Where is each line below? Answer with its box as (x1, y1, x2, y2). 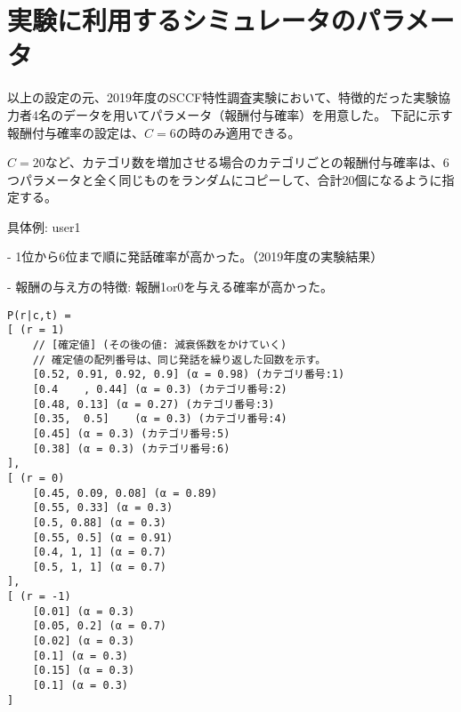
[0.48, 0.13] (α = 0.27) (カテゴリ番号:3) (32, 397, 275, 411)
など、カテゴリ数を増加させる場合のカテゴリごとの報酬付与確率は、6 (44, 153, 449, 172)
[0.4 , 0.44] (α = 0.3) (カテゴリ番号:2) (32, 382, 287, 396)
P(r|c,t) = (7, 308, 71, 322)
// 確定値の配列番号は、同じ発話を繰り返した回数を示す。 (32, 353, 327, 366)
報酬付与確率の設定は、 (7, 123, 144, 141)
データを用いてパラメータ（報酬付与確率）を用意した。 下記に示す (62, 105, 453, 124)
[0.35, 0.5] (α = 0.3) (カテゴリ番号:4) (32, 412, 287, 426)
